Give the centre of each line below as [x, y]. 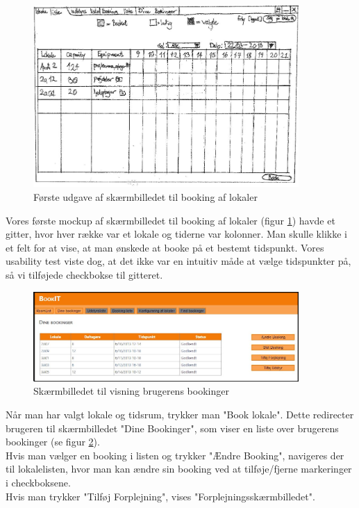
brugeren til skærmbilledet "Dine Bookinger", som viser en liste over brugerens [172, 428]
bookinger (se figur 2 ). [53, 442]
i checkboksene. [38, 482]
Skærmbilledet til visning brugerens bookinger [131, 391]
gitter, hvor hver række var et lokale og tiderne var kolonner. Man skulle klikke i [176, 234]
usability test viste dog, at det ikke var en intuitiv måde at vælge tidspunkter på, [178, 261]
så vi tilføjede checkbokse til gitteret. [84, 275]
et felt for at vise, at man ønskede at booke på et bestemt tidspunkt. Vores [165, 247]
